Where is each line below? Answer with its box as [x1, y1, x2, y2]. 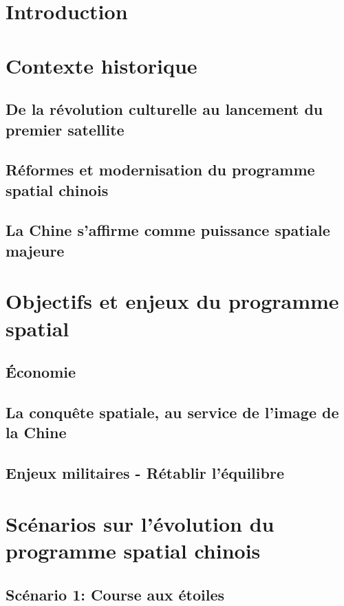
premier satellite [6, 118, 125, 140]
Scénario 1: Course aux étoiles [6, 583, 224, 605]
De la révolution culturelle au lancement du [6, 98, 323, 120]
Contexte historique [6, 51, 197, 79]
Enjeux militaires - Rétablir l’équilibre [6, 462, 284, 484]
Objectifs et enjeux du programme [6, 287, 339, 315]
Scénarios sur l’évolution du [6, 509, 275, 537]
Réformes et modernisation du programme [6, 159, 315, 180]
